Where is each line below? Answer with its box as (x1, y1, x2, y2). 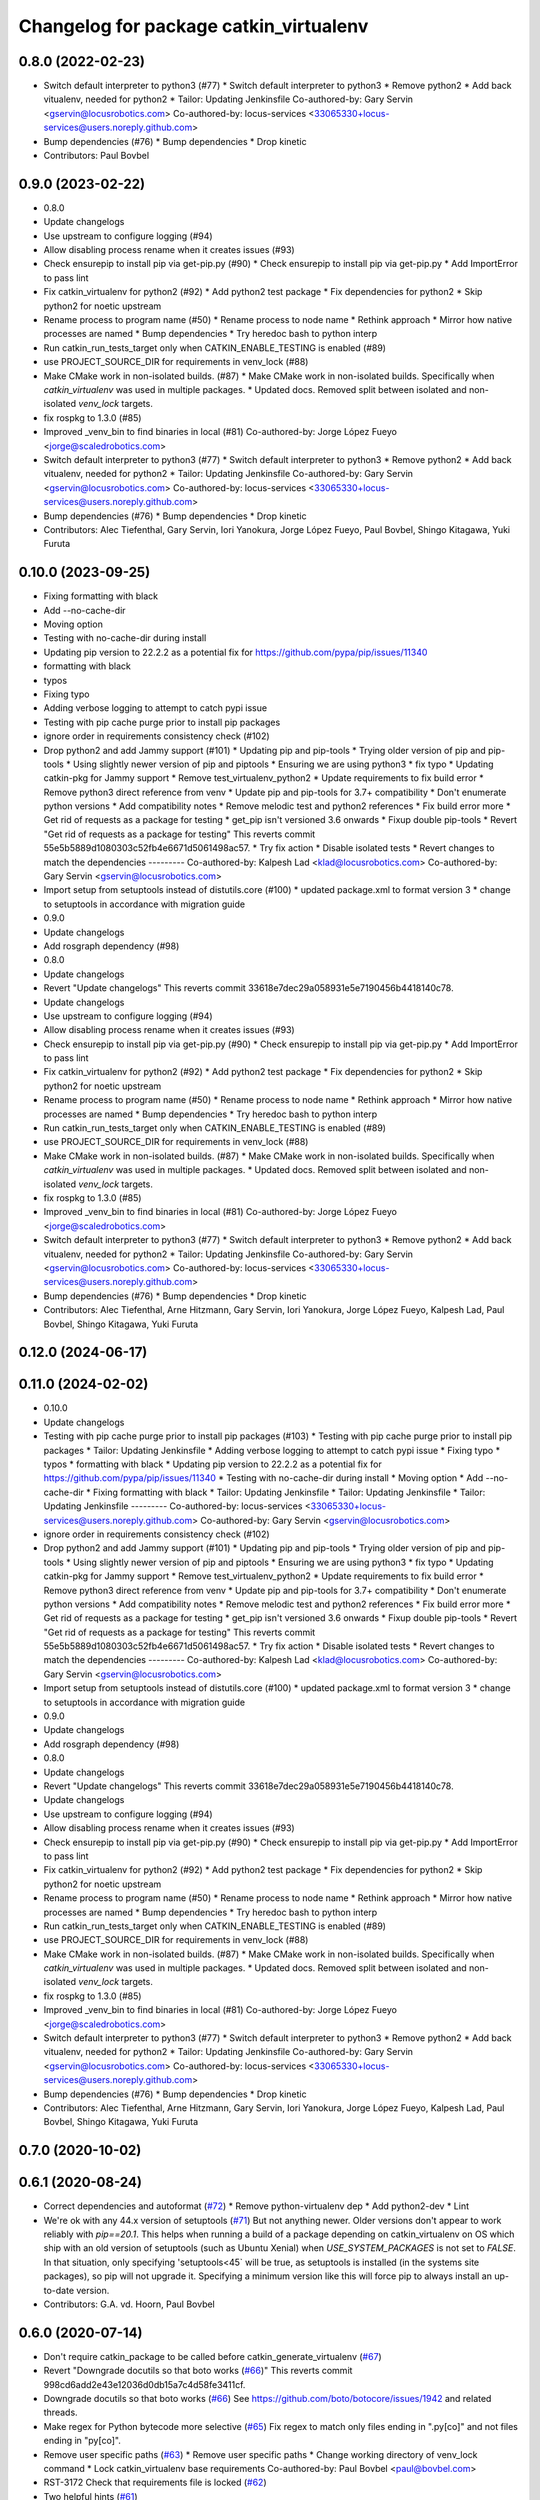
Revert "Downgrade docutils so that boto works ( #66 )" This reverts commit (43, 2365, 353, 2377)
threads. (43, 2406, 79, 2419)
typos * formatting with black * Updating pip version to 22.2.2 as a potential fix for (43, 1458, 382, 1470)
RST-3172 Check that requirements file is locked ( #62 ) (43, 2476, 267, 2489)
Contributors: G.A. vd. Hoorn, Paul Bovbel (43, 2298, 215, 2310)
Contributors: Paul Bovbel (43, 150, 150, 162)
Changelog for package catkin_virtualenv (18, 15, 369, 37)
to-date (43, 2284, 75, 2296)
